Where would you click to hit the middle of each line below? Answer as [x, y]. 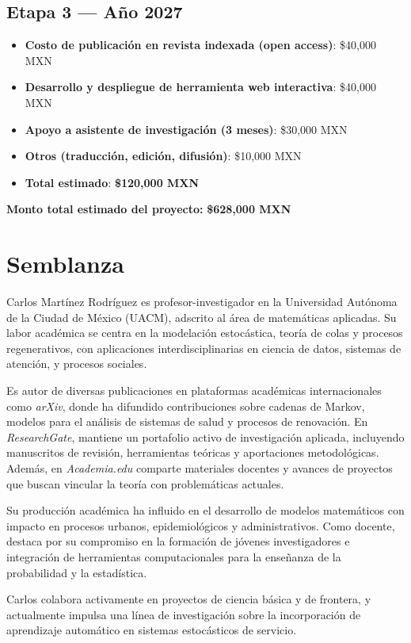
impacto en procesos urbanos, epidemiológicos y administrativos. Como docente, [201, 525]
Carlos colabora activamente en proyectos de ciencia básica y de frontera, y [189, 599]
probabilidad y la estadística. [77, 572]
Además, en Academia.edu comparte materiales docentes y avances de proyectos [200, 468]
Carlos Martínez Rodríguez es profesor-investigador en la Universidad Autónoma [202, 302]
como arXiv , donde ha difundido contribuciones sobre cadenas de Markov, [186, 406]
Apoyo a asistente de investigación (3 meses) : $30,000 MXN [186, 129]
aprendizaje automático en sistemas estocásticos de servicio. [152, 630]
